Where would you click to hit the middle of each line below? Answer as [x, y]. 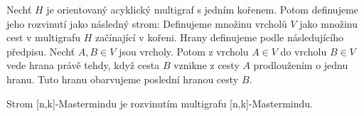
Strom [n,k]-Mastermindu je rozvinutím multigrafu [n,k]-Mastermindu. [160, 103]
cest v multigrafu [43, 37]
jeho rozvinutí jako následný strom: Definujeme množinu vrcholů [147, 23]
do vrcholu [304, 51]
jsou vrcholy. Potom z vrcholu [184, 51]
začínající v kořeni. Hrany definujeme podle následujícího [219, 37]
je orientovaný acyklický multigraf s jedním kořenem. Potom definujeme [203, 9]
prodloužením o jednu [301, 65]
